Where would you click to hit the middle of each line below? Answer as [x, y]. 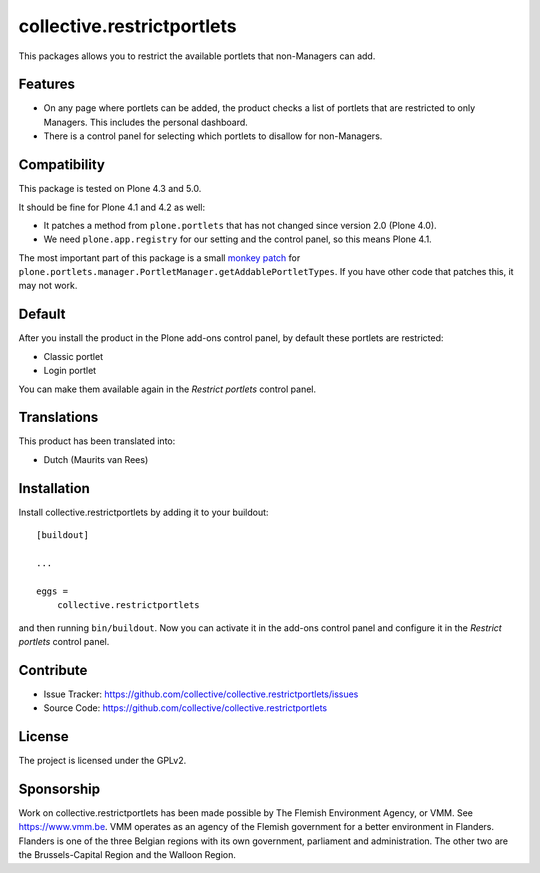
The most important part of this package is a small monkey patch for [159, 257]
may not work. [48, 286]
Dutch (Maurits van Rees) [96, 459]
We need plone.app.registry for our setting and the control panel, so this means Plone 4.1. [237, 239]
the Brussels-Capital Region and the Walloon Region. [127, 855]
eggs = [52, 591]
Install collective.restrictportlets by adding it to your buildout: [143, 512]
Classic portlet [73, 356]
